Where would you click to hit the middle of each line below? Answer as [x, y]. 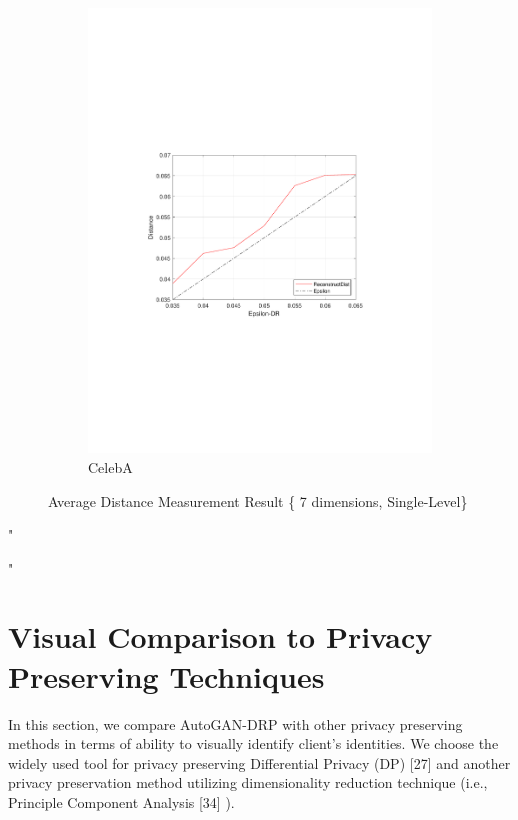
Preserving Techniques [166, 675]
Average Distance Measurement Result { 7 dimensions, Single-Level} [258, 500]
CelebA [110, 466]
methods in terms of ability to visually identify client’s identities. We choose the [253, 743]
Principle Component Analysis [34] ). [121, 801]
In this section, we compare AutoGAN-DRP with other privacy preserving [235, 723]
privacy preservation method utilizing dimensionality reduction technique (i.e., [248, 782]
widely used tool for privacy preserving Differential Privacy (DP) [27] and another [259, 762]
